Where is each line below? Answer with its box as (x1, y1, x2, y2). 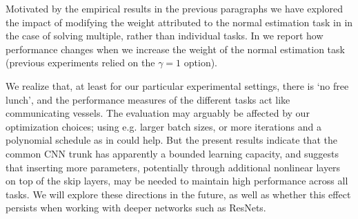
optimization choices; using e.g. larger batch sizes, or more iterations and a (6, 119, 321, 133)
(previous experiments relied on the (6, 55, 155, 70)
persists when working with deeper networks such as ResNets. (6, 200, 266, 215)
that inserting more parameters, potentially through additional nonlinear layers (6, 160, 341, 174)
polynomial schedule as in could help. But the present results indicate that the (6, 133, 337, 147)
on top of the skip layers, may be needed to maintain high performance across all (6, 173, 348, 188)
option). (183, 55, 217, 70)
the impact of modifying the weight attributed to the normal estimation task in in (6, 15, 353, 29)
